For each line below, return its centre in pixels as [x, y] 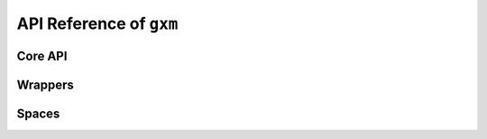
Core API [42, 56]
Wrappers [45, 84]
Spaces [38, 114]
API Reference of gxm [97, 23]
